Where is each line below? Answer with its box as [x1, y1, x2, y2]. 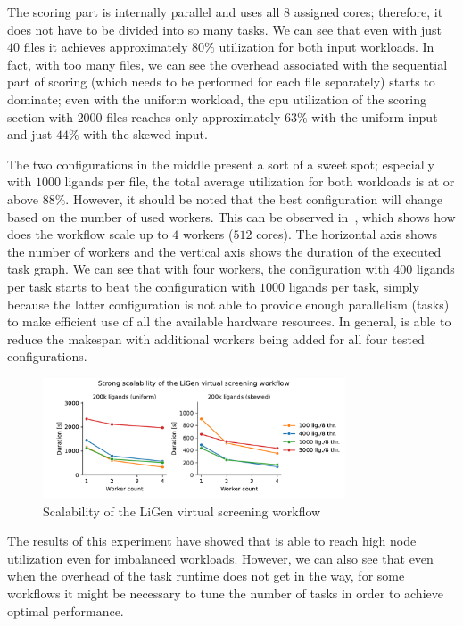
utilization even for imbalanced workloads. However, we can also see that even [7, 548, 434, 567]
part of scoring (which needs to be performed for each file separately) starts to [7, 72, 435, 91]
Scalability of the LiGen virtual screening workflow [43, 501, 321, 520]
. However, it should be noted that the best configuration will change [65, 189, 442, 208]
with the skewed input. [83, 125, 208, 144]
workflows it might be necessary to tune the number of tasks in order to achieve [7, 583, 443, 602]
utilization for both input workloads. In [219, 37, 434, 56]
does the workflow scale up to [7, 225, 169, 243]
